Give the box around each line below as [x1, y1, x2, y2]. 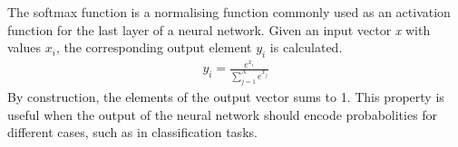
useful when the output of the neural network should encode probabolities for [7, 105, 438, 124]
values [7, 38, 42, 57]
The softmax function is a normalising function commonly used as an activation [7, 3, 451, 21]
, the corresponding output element [55, 38, 252, 57]
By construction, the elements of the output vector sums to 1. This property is [7, 87, 444, 106]
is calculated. [269, 38, 343, 57]
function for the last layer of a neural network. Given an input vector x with [7, 20, 431, 39]
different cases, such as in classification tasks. [7, 123, 258, 142]
